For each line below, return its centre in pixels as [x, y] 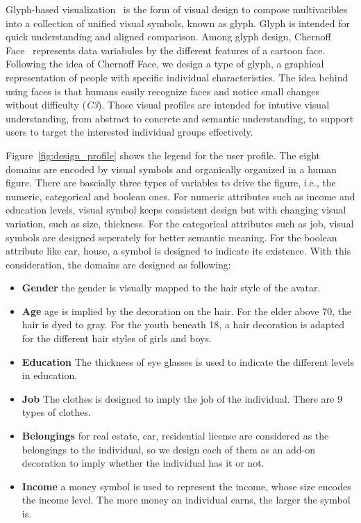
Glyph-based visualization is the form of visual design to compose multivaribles [177, 9]
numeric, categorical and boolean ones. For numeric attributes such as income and [180, 196]
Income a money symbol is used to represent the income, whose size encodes [186, 486]
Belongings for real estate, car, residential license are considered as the [175, 436]
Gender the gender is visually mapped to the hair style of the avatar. [171, 288]
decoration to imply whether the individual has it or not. [143, 463]
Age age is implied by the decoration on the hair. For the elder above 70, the [187, 311]
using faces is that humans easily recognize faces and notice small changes [163, 91]
